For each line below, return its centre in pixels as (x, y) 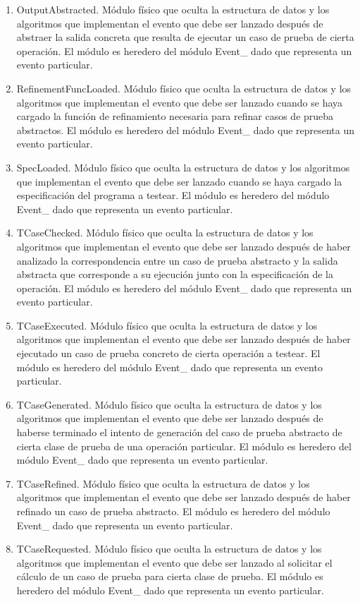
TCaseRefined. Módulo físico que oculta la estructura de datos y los (163, 483)
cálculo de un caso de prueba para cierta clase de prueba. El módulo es (170, 576)
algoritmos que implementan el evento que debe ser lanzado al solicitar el (174, 562)
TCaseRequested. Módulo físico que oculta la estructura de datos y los (169, 549)
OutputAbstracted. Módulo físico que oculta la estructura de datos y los (173, 9)
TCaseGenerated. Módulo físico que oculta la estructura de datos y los (169, 404)
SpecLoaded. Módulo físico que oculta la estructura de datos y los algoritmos (183, 167)
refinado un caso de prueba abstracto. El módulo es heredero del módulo (173, 511)
